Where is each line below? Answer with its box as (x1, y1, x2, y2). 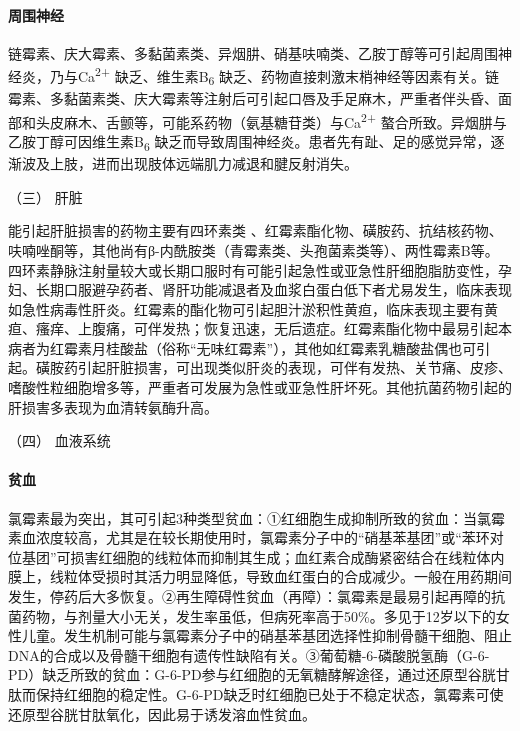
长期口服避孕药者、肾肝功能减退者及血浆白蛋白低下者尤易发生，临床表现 (35, 279, 512, 300)
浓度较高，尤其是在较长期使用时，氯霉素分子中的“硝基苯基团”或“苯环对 (35, 527, 504, 548)
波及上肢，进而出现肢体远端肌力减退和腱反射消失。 (21, 153, 358, 174)
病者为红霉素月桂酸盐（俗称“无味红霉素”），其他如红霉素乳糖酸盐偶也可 (8, 337, 477, 358)
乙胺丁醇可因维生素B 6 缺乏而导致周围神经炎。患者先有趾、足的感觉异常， (8, 131, 491, 154)
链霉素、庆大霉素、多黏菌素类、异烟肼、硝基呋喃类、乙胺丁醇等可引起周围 (8, 42, 498, 63)
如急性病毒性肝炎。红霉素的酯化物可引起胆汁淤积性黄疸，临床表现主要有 (8, 298, 484, 319)
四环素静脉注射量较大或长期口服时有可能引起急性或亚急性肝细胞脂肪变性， (8, 259, 498, 280)
